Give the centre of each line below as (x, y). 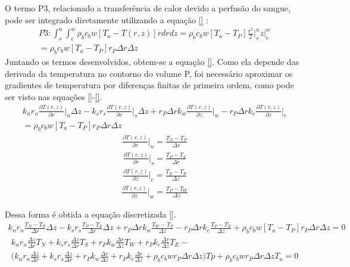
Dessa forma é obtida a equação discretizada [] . (90, 214)
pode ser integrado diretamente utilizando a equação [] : (107, 19)
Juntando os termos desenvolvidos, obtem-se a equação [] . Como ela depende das (152, 61)
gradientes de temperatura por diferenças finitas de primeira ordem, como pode (149, 85)
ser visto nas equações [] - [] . (54, 96)
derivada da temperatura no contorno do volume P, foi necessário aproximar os (149, 73)
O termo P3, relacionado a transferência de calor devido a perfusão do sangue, (148, 8)
